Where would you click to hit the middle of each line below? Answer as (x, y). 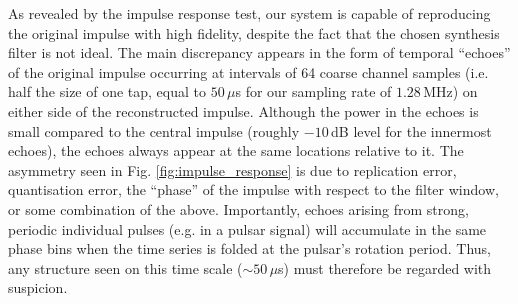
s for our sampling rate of (313, 91)
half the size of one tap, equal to (107, 91)
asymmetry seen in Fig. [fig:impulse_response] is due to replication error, (232, 169)
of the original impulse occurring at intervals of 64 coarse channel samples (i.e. (248, 71)
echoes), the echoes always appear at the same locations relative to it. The (236, 150)
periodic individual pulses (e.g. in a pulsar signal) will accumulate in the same (247, 228)
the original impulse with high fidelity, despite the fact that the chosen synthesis (254, 32)
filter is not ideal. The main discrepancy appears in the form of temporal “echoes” (259, 52)
